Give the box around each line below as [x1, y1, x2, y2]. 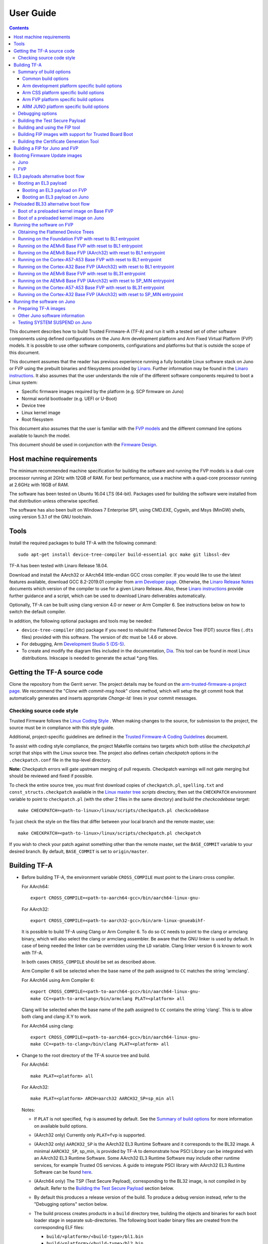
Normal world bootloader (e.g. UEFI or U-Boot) [21, 396, 118, 402]
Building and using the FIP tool [18, 124, 80, 130]
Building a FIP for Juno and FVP [13, 145, 79, 151]
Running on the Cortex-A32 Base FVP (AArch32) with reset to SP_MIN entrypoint [18, 292, 184, 298]
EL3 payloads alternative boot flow [13, 173, 85, 179]
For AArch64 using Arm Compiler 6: [21, 977, 95, 983]
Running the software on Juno [13, 299, 75, 305]
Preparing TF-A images [18, 306, 66, 311]
